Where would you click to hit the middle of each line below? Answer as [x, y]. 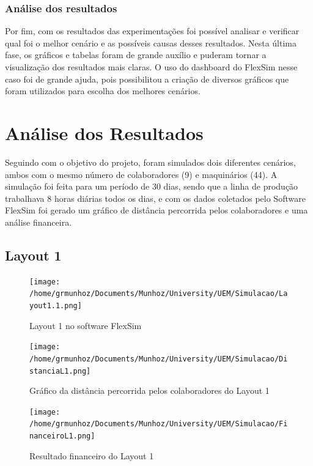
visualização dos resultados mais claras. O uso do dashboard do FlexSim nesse [151, 67]
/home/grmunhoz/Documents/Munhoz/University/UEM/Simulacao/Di [159, 359]
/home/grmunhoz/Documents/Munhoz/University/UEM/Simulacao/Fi [159, 424]
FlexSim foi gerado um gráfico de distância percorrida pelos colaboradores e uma [156, 210]
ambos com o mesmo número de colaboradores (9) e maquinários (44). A [141, 174]
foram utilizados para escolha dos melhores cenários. [103, 91]
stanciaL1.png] [60, 371]
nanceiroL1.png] [62, 436]
